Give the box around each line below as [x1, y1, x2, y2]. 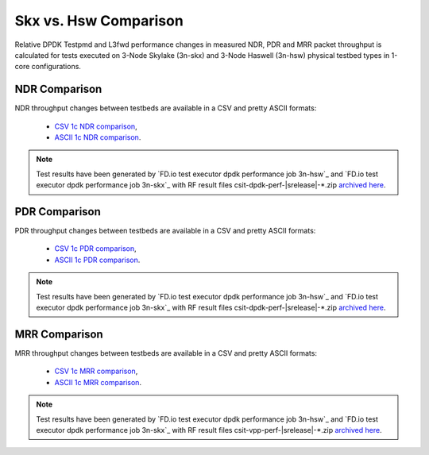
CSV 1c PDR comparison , [54, 244, 137, 253]
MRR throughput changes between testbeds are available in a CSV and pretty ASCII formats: [14, 348, 318, 357]
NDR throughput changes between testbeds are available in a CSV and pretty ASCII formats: [14, 103, 317, 113]
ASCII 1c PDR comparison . [54, 255, 141, 264]
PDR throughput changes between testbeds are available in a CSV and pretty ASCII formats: [14, 226, 316, 236]
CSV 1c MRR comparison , [54, 366, 138, 376]
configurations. [31, 62, 81, 71]
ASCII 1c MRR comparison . [54, 377, 142, 387]
